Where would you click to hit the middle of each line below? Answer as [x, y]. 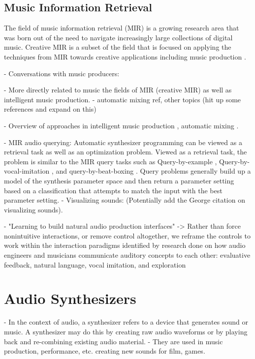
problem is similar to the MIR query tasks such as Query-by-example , [111, 161]
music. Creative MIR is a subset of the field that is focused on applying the [118, 47]
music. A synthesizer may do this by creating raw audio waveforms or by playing [126, 331]
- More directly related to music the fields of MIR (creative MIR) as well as [118, 90]
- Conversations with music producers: [62, 73]
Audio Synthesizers [70, 298]
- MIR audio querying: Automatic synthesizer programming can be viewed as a [123, 142]
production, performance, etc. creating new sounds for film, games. [105, 351]
